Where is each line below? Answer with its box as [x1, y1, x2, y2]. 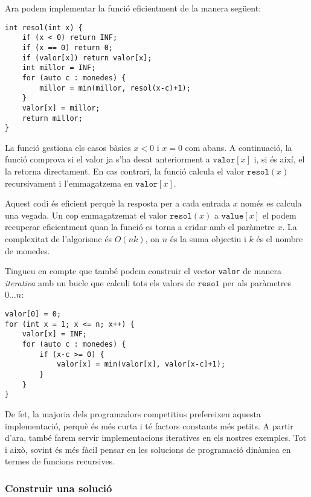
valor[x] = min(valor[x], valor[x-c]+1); [56, 360, 226, 369]
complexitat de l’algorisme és [5, 232, 112, 245]
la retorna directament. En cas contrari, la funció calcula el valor [5, 165, 245, 177]
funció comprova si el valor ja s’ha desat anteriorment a [5, 153, 210, 165]
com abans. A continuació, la [185, 141, 292, 153]
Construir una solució [5, 480, 112, 495]
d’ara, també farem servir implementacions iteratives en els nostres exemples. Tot [5, 431, 306, 444]
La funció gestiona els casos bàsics [5, 141, 131, 153]
